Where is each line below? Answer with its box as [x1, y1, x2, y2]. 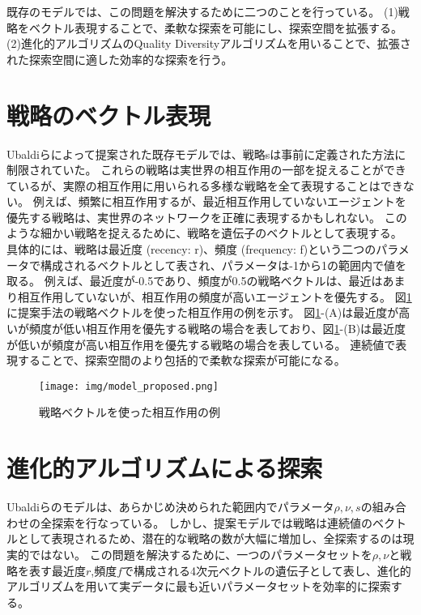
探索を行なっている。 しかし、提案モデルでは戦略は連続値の [51, 514, 372, 531]
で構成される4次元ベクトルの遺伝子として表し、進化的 [122, 562, 411, 579]
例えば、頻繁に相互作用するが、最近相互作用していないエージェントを [32, 193, 406, 210]
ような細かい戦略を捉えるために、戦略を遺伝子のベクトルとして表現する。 [6, 224, 402, 241]
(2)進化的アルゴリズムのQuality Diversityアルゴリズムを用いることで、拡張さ [6, 35, 411, 52]
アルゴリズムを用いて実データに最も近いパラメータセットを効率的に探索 [6, 578, 391, 595]
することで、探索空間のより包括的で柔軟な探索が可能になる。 [17, 352, 346, 369]
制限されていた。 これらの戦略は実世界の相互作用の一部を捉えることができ [6, 161, 406, 178]
